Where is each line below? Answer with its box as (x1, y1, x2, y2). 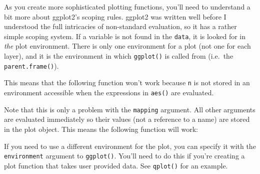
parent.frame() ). (4, 60, 59, 71)
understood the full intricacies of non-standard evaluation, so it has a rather (4, 21, 237, 32)
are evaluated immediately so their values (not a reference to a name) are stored (4, 114, 250, 124)
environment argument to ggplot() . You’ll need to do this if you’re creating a (4, 150, 245, 161)
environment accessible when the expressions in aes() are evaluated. (4, 87, 214, 97)
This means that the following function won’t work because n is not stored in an (4, 77, 250, 88)
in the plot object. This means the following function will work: (4, 123, 198, 134)
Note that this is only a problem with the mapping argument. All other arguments (4, 104, 255, 114)
